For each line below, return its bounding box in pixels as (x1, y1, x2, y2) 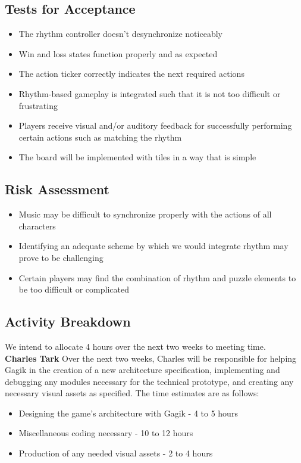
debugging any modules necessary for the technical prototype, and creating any (5, 375, 294, 387)
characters (18, 219, 56, 232)
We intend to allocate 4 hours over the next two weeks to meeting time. (5, 340, 266, 352)
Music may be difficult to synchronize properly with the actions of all (18, 208, 272, 220)
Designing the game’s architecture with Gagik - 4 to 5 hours (18, 406, 238, 419)
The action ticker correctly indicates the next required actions (18, 67, 244, 80)
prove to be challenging (18, 251, 104, 263)
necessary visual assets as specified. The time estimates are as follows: (5, 387, 259, 399)
